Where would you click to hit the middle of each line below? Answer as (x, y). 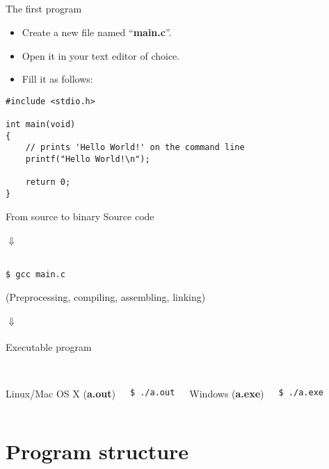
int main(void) (41, 125)
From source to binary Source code (80, 216)
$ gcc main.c (35, 275)
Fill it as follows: (57, 79)
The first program (44, 9)
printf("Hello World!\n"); (88, 159)
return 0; (48, 182)
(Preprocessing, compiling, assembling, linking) (106, 297)
